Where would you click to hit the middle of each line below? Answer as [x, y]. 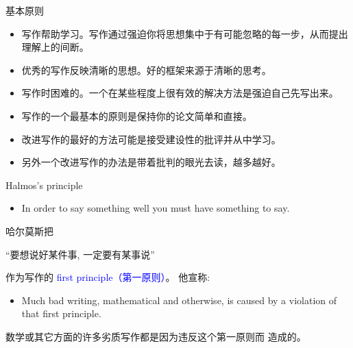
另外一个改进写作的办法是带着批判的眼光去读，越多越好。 [151, 162]
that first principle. [61, 313]
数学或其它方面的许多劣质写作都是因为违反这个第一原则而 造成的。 [156, 336]
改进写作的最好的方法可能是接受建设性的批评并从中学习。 [151, 139]
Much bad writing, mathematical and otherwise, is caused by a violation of [179, 300]
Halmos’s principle [44, 185]
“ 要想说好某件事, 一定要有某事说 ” [80, 254]
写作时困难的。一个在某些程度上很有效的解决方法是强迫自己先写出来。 [180, 93]
